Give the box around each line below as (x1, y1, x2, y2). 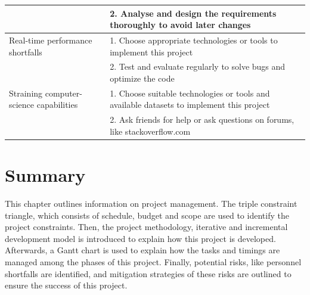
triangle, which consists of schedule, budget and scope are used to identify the (5, 209, 289, 221)
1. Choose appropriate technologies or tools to (110, 33, 278, 46)
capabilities (36, 98, 78, 111)
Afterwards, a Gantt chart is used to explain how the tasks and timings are (5, 244, 280, 256)
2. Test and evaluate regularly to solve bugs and (110, 60, 286, 73)
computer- (45, 86, 82, 99)
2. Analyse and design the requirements (110, 7, 277, 19)
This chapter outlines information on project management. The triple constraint (5, 197, 297, 210)
